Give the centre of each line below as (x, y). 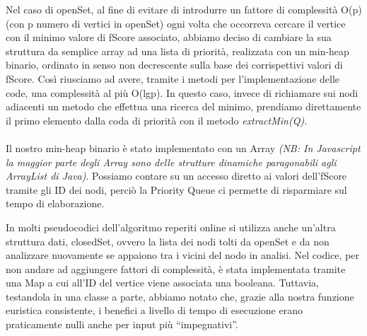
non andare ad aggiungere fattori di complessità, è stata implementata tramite (176, 268)
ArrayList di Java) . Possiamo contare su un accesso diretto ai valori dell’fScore (176, 176)
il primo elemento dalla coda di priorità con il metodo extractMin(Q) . (157, 120)
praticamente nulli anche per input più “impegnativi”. (122, 324)
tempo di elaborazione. (55, 203)
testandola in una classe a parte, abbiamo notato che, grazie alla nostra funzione (180, 296)
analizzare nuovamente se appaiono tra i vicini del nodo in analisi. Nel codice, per (182, 255)
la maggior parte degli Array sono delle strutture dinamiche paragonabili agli (171, 162)
